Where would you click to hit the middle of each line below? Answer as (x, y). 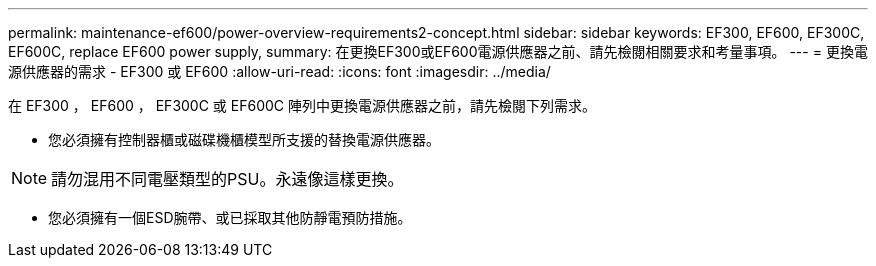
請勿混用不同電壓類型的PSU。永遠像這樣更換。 (227, 179)
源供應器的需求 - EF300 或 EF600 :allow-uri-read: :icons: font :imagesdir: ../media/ (279, 71)
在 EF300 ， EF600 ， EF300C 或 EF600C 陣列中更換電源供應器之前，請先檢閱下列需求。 (302, 105)
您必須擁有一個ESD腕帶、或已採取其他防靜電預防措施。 (230, 217)
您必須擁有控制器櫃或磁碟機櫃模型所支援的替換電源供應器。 (244, 139)
